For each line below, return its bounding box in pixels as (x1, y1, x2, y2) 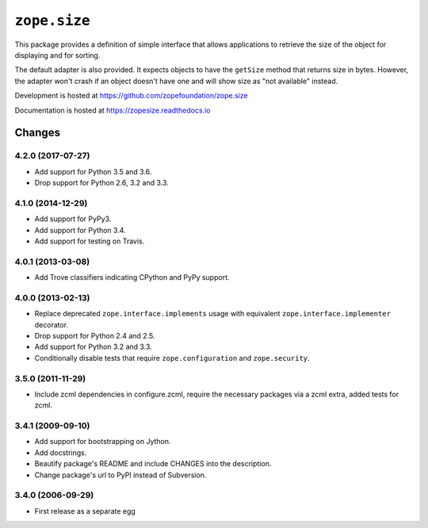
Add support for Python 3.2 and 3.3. (34, 342, 152, 352)
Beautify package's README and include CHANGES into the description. (34, 459, 272, 469)
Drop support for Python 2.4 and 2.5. (34, 331, 155, 341)
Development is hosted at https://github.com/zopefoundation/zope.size (14, 91, 249, 101)
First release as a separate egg (34, 506, 136, 515)
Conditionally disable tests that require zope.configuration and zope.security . (34, 353, 310, 362)
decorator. (34, 319, 69, 329)
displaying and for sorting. (14, 50, 101, 59)
